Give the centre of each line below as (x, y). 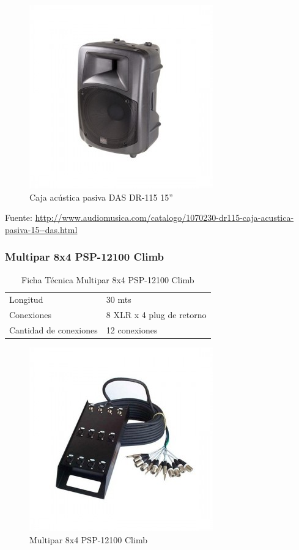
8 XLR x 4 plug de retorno (156, 315)
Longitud (26, 299)
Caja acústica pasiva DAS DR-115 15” (101, 197)
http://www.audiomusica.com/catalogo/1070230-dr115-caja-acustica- (164, 217)
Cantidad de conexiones (54, 330)
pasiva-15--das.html (41, 229)
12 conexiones (132, 330)
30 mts (119, 299)
